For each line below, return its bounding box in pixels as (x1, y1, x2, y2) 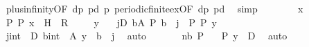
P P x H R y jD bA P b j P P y (6, 15, 217, 29)
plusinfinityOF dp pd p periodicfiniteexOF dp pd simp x (6, 1, 303, 15)
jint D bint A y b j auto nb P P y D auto (6, 28, 288, 43)
